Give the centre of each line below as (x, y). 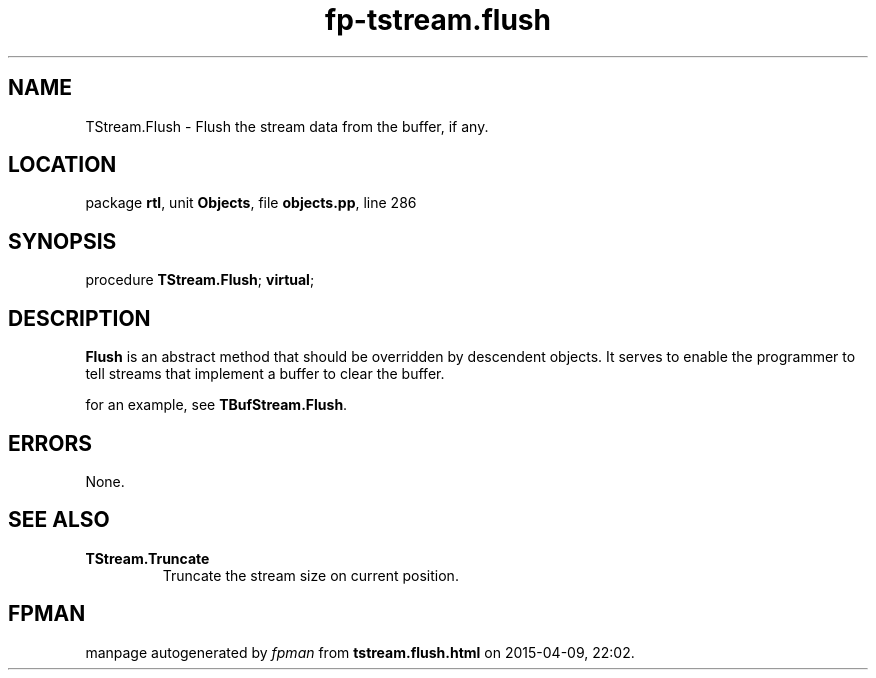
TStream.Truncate (147, 558)
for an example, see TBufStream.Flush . (216, 405)
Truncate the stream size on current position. (310, 575)
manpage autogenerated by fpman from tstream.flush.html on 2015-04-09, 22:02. (360, 652)
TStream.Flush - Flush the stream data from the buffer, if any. (287, 126)
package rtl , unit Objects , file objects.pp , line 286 (251, 203)
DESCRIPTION (79, 318)
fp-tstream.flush (438, 20)
